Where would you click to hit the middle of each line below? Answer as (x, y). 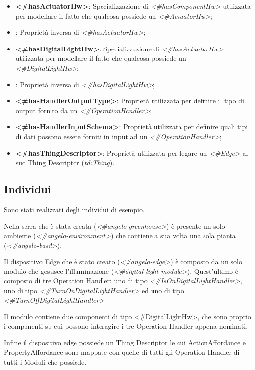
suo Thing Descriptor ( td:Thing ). (65, 162)
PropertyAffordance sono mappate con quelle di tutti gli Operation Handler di (122, 352)
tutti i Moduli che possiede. (45, 361)
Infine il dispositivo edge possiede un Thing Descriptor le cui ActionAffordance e (125, 342)
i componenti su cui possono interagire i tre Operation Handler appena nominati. (126, 326)
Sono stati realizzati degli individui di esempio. (74, 209)
